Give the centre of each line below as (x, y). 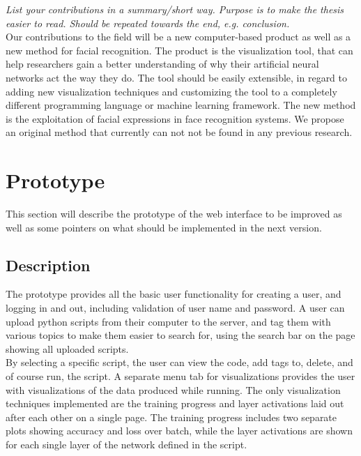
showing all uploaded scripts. (67, 348)
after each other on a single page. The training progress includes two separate (171, 417)
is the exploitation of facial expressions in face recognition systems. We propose (175, 118)
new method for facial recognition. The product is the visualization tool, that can (179, 50)
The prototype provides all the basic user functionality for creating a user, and (174, 294)
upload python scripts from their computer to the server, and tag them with (168, 321)
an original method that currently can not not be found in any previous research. (179, 132)
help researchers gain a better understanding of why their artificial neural (162, 64)
